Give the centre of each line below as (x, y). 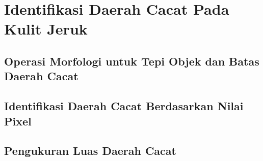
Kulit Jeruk (46, 29)
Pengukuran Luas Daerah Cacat (90, 151)
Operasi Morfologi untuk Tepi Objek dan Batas (132, 61)
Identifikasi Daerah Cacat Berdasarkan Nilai (124, 106)
